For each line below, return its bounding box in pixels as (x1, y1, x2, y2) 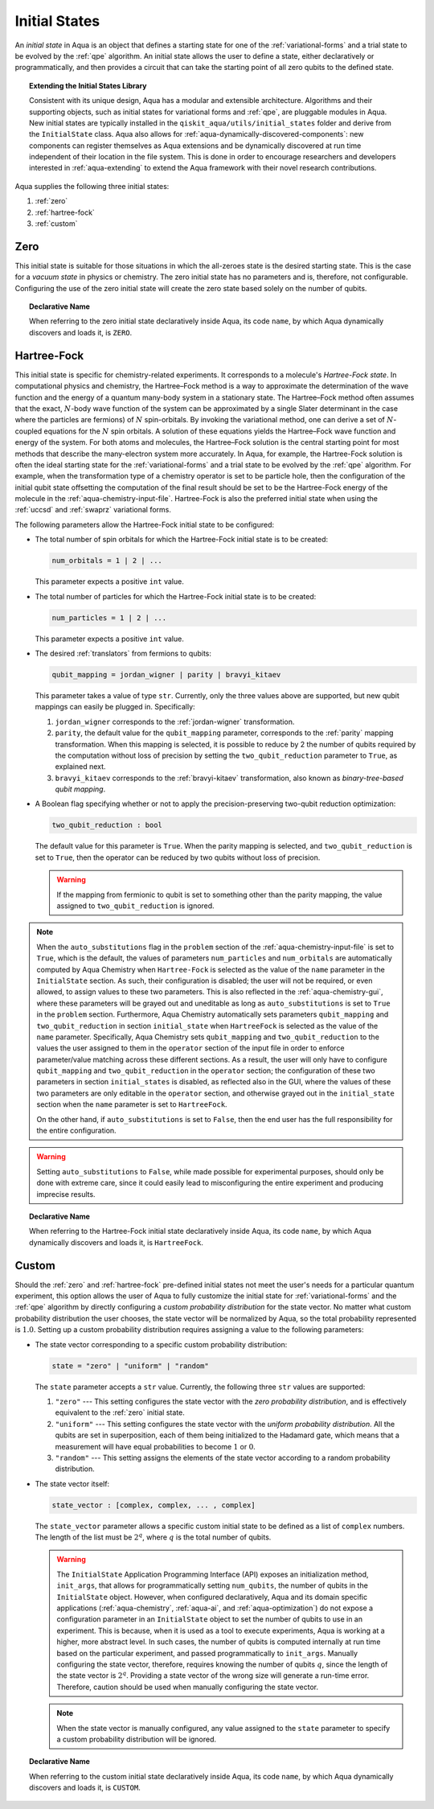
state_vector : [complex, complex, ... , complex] (51, 1500, 256, 1510)
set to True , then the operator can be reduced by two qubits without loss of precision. (35, 853, 321, 862)
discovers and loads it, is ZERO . (29, 327, 133, 337)
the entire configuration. (36, 1126, 117, 1136)
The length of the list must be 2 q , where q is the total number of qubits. (35, 1531, 272, 1542)
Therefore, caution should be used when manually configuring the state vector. (56, 1682, 319, 1692)
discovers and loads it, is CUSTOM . (29, 1782, 141, 1793)
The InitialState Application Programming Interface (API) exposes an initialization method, (56, 1569, 369, 1579)
